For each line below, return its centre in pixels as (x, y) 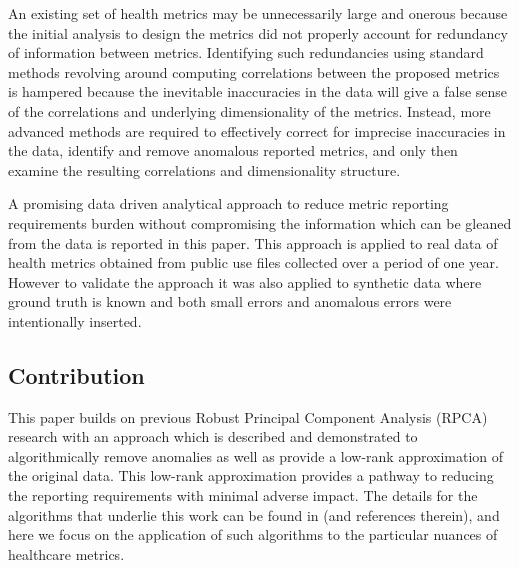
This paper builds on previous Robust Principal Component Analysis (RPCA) (248, 416)
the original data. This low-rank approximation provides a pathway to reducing (251, 475)
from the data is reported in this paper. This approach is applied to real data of (253, 242)
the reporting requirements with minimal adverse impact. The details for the (243, 495)
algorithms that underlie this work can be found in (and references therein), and (254, 514)
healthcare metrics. (66, 553)
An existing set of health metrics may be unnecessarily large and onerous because (258, 13)
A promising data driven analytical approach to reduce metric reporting (228, 203)
